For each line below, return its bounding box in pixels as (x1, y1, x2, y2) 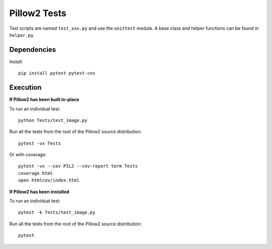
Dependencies (9, 45, 56, 54)
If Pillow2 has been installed (9, 189, 70, 195)
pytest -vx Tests (18, 140, 61, 146)
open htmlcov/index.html (18, 177, 80, 183)
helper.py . (9, 32, 35, 38)
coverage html (18, 170, 53, 176)
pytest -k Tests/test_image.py (18, 210, 96, 215)
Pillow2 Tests (9, 8, 66, 19)
